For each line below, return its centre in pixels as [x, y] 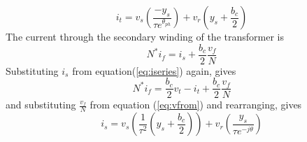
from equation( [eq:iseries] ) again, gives [154, 70]
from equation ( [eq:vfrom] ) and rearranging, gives [196, 105]
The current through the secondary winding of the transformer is [145, 36]
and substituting [41, 105]
